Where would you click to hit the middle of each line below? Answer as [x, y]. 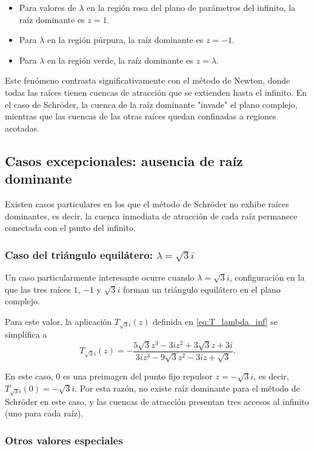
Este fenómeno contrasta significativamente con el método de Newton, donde [148, 80]
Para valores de [48, 7]
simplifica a [26, 334]
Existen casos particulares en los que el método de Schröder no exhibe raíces [147, 203]
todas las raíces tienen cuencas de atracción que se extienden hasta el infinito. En [156, 92]
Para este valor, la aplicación [58, 321]
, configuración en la [267, 277]
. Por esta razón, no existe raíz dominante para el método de [187, 388]
